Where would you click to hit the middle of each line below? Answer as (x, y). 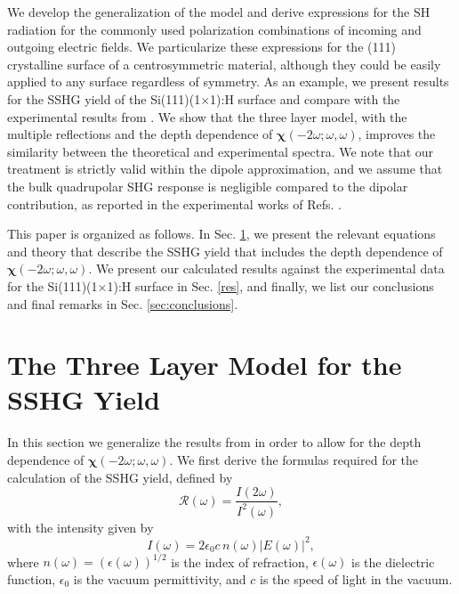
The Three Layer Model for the (205, 365)
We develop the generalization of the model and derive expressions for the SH (219, 12)
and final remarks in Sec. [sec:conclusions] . (123, 303)
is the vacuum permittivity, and (160, 578)
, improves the (397, 134)
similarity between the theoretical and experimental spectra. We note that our (221, 151)
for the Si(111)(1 (52, 285)
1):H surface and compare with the (305, 98)
